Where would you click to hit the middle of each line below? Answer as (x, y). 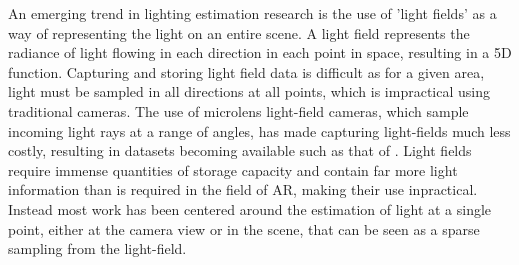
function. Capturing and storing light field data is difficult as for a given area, (246, 71)
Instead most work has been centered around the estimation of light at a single (250, 208)
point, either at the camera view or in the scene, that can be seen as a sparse (244, 228)
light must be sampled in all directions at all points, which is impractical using (249, 91)
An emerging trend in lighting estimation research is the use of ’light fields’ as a (252, 13)
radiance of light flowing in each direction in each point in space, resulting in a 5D (260, 52)
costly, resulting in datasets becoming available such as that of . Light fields (240, 150)
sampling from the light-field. (97, 248)
